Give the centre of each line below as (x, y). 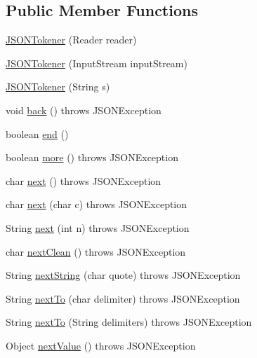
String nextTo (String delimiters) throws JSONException (129, 322)
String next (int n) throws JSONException (98, 227)
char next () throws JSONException (84, 180)
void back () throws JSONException (84, 110)
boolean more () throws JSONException (92, 157)
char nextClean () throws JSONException (96, 251)
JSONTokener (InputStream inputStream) (97, 63)
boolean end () (37, 133)
